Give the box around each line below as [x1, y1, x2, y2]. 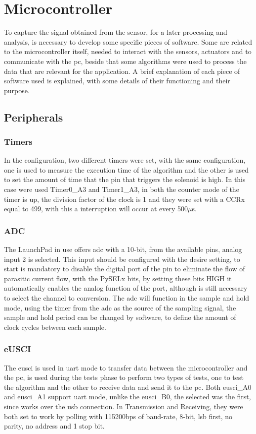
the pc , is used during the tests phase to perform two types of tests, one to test [4, 372, 244, 382]
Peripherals [4, 109, 63, 124]
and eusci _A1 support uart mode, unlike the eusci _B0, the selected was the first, [4, 391, 251, 402]
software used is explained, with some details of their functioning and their [4, 75, 230, 86]
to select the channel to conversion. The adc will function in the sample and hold [4, 293, 250, 303]
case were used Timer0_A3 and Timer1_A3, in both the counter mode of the [4, 184, 239, 194]
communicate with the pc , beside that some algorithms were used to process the [4, 56, 247, 66]
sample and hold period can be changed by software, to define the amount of [4, 312, 236, 322]
